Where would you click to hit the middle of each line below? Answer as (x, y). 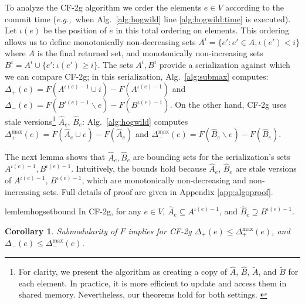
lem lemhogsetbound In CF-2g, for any (73, 211)
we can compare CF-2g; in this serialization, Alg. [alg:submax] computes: (137, 76)
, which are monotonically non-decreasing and (164, 180)
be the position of (75, 30)
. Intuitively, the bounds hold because (139, 168)
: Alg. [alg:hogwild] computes (135, 121)
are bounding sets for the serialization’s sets (211, 157)
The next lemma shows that (55, 157)
